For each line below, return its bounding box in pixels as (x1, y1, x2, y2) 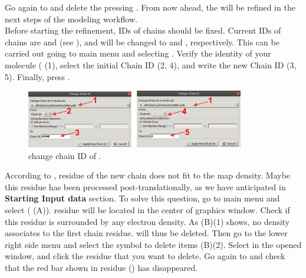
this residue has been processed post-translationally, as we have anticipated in (5, 180, 286, 193)
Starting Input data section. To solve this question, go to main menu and (5, 192, 280, 204)
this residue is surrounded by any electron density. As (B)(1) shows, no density (5, 215, 290, 227)
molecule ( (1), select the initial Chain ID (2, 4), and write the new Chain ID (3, (5, 58, 297, 71)
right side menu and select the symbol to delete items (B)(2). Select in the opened (5, 238, 302, 250)
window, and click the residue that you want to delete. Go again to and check (5, 250, 285, 262)
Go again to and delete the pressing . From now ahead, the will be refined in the (5, 1, 295, 13)
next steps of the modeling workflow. (5, 12, 137, 25)
